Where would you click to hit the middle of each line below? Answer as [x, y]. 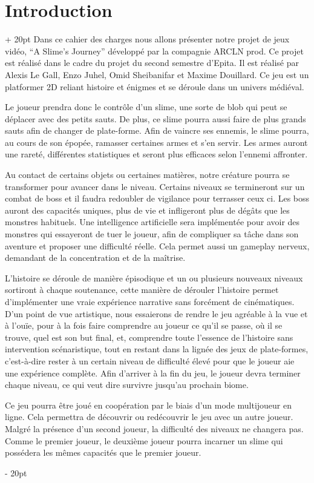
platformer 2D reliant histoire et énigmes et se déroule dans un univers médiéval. [155, 86]
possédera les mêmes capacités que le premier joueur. [103, 452]
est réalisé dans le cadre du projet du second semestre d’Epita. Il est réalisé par [152, 63]
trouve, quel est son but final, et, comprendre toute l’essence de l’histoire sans [149, 337]
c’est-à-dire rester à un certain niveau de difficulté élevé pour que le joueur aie [150, 360]
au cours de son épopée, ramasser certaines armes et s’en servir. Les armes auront [156, 142]
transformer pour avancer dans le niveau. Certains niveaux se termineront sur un [155, 186]
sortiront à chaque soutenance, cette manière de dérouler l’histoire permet [142, 290]
